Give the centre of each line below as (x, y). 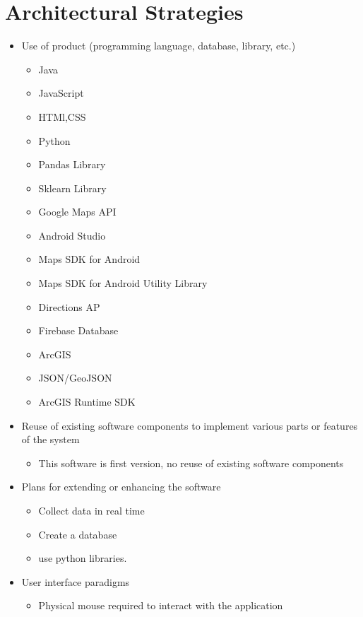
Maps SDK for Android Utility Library (123, 283)
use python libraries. (83, 558)
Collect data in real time (91, 510)
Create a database (78, 534)
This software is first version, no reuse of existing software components (191, 463)
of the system (50, 439)
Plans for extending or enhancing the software (121, 487)
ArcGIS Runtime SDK (87, 402)
